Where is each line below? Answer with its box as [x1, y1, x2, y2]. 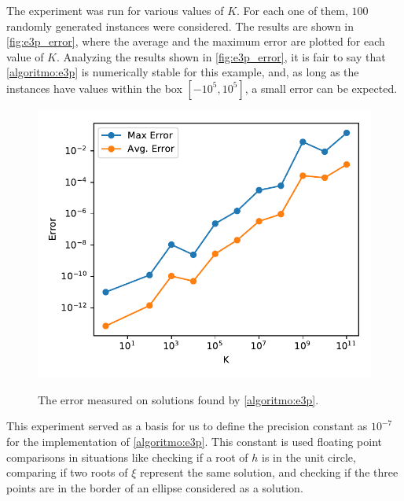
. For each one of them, [237, 2, 348, 18]
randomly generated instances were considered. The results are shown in [6, 17, 354, 34]
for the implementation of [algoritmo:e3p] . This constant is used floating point [6, 433, 382, 449]
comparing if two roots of [6, 464, 128, 481]
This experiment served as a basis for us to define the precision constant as [6, 418, 368, 434]
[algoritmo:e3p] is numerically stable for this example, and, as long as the [6, 64, 359, 80]
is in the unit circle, [262, 448, 356, 465]
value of [6, 48, 44, 64]
